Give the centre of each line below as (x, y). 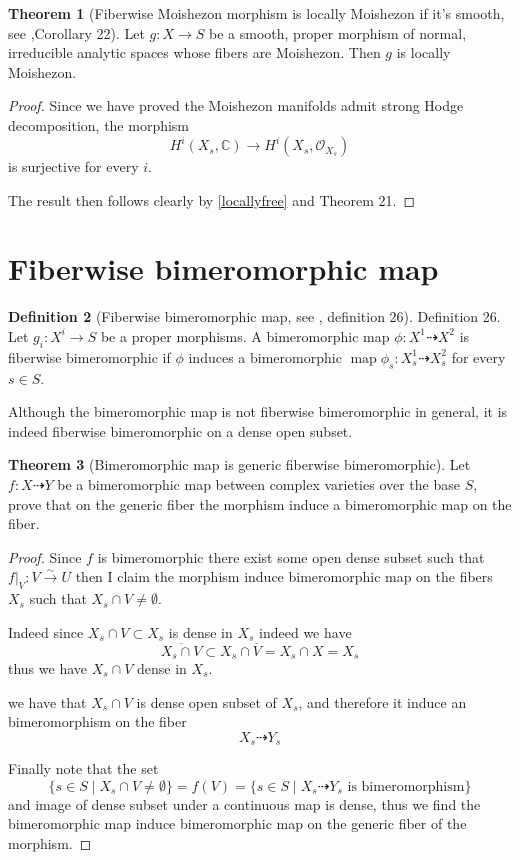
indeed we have (305, 631)
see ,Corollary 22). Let (76, 32)
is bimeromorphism (406, 786)
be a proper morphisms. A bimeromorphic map (245, 335)
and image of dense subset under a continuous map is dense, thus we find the (244, 803)
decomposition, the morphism (99, 124)
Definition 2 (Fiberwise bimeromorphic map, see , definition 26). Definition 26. (254, 316)
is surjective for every (73, 166)
